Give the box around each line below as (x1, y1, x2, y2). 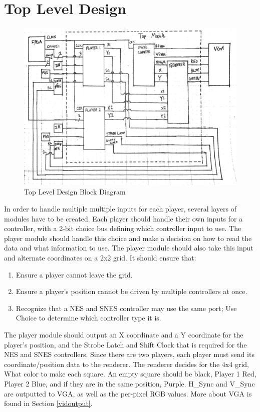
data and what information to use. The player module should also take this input (4, 242, 253, 253)
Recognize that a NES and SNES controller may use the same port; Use (16, 302, 237, 313)
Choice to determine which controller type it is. (16, 312, 161, 323)
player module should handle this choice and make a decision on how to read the (4, 232, 252, 243)
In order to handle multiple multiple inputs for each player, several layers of (4, 203, 237, 213)
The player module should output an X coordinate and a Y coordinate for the (4, 329, 243, 339)
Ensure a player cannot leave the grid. (16, 269, 133, 279)
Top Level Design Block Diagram (24, 186, 126, 197)
